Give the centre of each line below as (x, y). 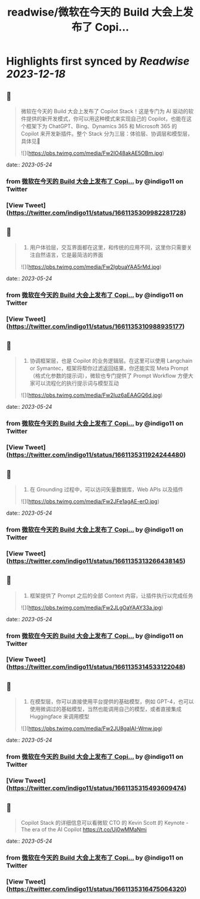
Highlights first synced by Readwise (98, 61)
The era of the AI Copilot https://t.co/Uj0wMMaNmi (84, 829)
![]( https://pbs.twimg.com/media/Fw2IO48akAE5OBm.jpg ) (92, 153)
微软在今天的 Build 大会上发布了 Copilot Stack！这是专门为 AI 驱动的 (104, 111)
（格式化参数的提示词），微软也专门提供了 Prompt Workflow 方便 (109, 376)
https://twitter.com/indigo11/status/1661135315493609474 (96, 788)
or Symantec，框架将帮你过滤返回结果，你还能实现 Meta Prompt (109, 368)
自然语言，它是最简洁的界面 (69, 254)
